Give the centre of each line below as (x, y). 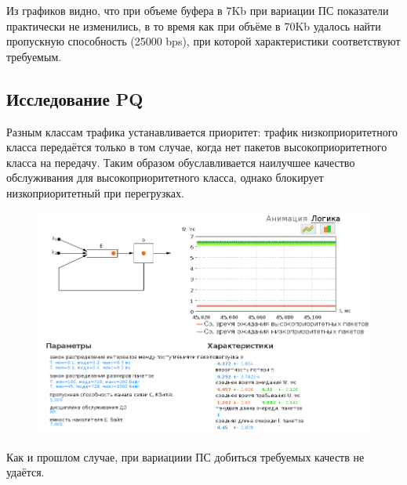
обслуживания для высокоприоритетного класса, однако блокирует (165, 177)
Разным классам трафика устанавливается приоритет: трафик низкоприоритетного (202, 131)
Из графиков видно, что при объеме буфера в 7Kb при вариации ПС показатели (198, 10)
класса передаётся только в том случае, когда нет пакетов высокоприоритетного (197, 147)
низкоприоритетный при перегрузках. (95, 192)
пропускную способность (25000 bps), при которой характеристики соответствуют (203, 41)
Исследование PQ (75, 98)
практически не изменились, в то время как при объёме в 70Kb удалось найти (194, 25)
